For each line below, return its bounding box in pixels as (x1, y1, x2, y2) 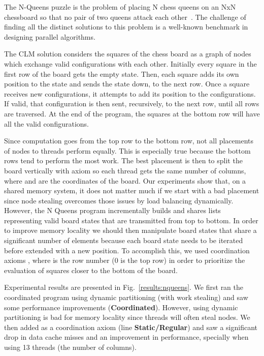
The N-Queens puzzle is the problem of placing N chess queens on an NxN (4, 2, 236, 12)
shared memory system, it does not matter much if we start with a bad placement (4, 185, 259, 196)
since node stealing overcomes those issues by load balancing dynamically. (4, 195, 234, 205)
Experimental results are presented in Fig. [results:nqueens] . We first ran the (4, 282, 244, 292)
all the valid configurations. (4, 118, 89, 129)
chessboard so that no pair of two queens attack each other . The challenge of (4, 11, 246, 22)
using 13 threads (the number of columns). (4, 342, 137, 352)
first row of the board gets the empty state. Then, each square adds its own (4, 68, 239, 79)
